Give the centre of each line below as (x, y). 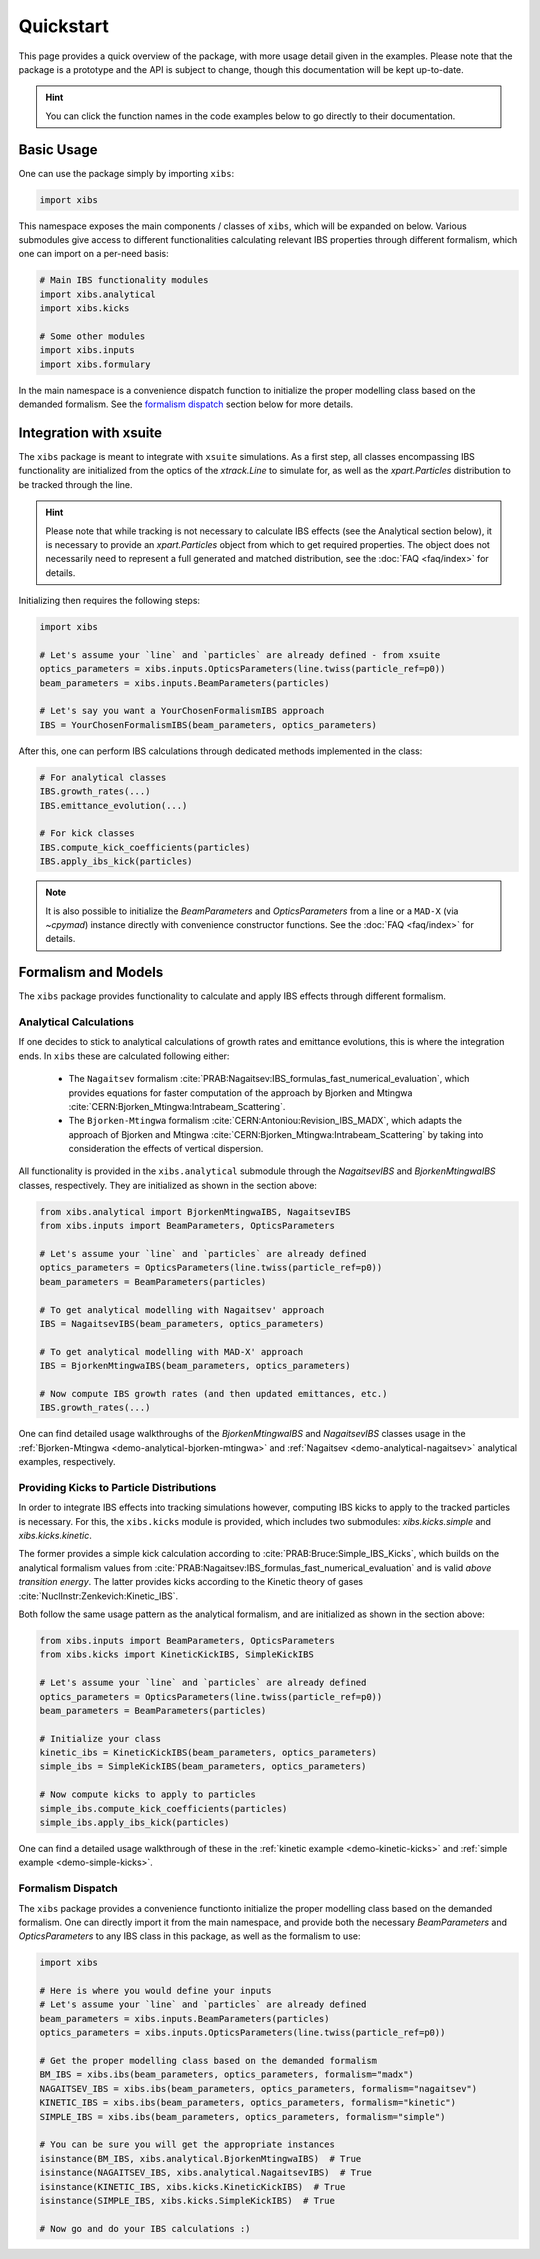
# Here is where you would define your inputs (155, 1991)
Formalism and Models (91, 972)
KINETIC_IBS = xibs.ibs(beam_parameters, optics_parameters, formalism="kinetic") (248, 2103)
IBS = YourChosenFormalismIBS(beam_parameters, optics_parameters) (208, 724)
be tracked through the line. (75, 484)
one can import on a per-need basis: (93, 254)
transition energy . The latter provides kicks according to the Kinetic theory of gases (191, 1582)
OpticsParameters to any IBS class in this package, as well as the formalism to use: (189, 1936)
